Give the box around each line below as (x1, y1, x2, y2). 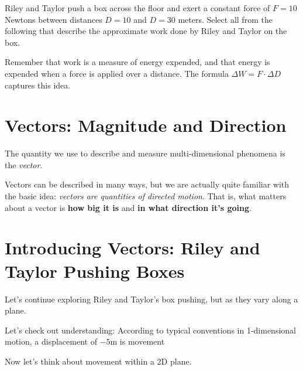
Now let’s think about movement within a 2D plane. (5, 355, 192, 367)
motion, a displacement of (5, 335, 97, 348)
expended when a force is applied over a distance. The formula (5, 67, 229, 79)
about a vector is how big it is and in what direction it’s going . (5, 201, 252, 213)
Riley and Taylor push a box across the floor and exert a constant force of (5, 2, 270, 13)
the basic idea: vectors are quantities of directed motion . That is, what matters (5, 190, 287, 202)
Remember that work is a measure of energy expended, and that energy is (5, 56, 270, 68)
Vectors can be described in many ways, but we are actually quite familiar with (5, 178, 290, 190)
